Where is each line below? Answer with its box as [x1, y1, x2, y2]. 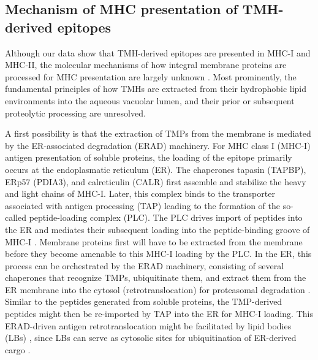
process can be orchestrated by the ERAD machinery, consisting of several [5, 259, 284, 272]
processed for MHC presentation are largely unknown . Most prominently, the [5, 70, 297, 83]
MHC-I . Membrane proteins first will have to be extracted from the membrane [5, 235, 303, 248]
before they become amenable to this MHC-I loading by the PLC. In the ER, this [5, 247, 312, 260]
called [5, 211, 26, 224]
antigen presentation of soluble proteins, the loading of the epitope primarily [5, 151, 292, 164]
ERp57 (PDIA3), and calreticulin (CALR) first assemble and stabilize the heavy [5, 175, 306, 188]
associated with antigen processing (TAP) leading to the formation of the [5, 199, 280, 212]
